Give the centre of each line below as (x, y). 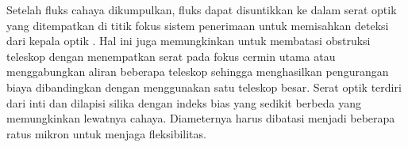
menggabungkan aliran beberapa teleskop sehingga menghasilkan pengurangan (198, 72)
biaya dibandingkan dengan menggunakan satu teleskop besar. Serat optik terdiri (204, 87)
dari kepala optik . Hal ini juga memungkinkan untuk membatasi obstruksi (189, 41)
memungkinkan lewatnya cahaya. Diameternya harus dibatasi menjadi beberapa (201, 118)
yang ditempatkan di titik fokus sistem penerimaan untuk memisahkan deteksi (198, 25)
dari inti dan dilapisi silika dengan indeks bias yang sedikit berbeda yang (184, 102)
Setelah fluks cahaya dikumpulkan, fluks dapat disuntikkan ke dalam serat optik (202, 9)
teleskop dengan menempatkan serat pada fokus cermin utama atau (171, 56)
